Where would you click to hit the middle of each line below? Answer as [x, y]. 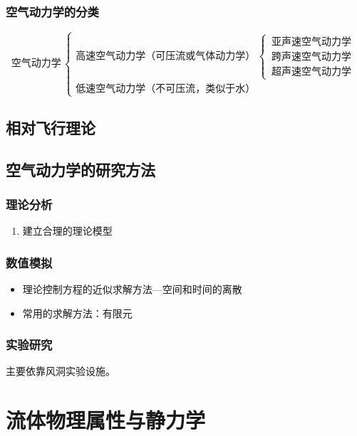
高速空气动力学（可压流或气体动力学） [166, 56]
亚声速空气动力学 [312, 42]
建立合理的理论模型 [67, 231]
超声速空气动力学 [312, 71]
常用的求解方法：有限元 [77, 313]
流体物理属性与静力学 [106, 420]
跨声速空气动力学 [312, 57]
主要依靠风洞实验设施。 [61, 371]
